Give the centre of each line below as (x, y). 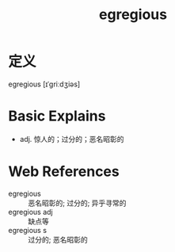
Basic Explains (57, 116)
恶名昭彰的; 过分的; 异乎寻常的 (77, 203)
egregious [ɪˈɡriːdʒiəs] (44, 84)
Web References (64, 172)
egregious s (28, 230)
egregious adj (30, 212)
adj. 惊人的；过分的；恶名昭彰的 (72, 139)
